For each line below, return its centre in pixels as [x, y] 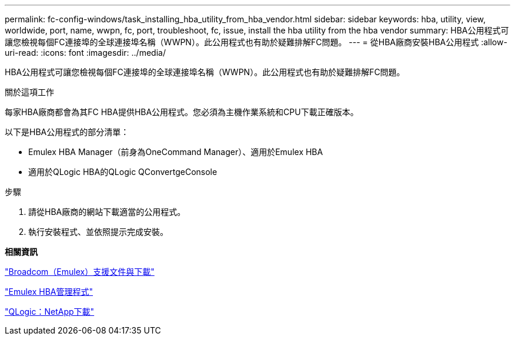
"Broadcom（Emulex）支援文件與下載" [80, 272]
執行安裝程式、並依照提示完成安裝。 [98, 232]
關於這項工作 [29, 92]
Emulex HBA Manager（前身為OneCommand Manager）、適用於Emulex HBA [176, 152]
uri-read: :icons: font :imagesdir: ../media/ [85, 53]
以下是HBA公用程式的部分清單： [67, 132]
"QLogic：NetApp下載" [50, 312]
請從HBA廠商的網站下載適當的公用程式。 [107, 212]
